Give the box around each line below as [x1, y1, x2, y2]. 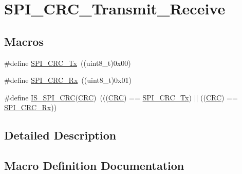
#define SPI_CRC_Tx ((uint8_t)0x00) [4, 57, 131, 68]
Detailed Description [4, 127, 117, 143]
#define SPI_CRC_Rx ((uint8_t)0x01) [4, 75, 132, 85]
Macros [4, 33, 44, 49]
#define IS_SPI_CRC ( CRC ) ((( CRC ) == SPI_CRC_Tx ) [4, 92, 192, 102]
